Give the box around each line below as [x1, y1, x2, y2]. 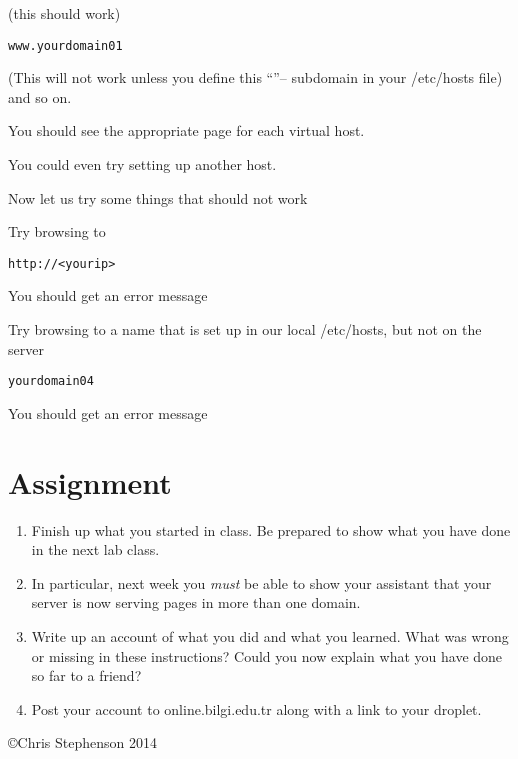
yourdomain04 [8, 374, 94, 389]
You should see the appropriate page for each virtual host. [8, 120, 365, 141]
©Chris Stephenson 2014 [8, 732, 157, 753]
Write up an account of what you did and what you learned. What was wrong [31, 626, 509, 646]
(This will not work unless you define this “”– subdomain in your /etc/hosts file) [8, 67, 503, 88]
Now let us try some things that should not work [8, 187, 308, 208]
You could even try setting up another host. [8, 154, 277, 175]
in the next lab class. [31, 539, 160, 560]
